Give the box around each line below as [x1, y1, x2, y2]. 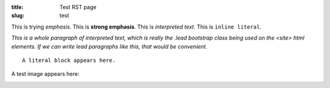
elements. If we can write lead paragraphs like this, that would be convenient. [11, 42, 208, 50]
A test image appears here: [11, 70, 79, 78]
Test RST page [59, 4, 97, 10]
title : [11, 4, 24, 10]
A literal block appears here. [22, 56, 116, 64]
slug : [11, 12, 24, 19]
